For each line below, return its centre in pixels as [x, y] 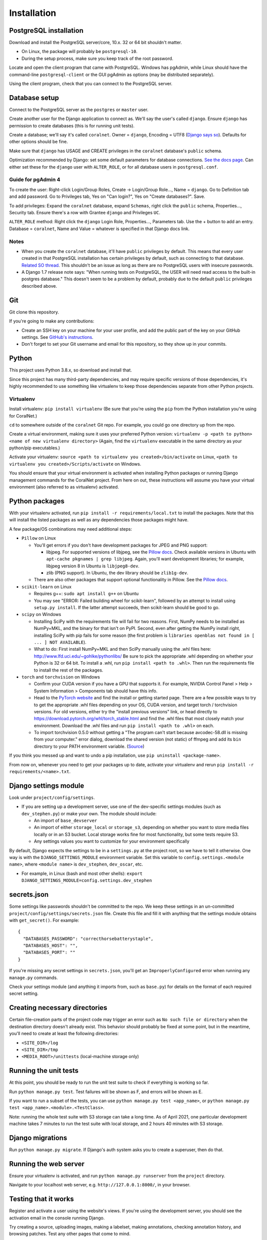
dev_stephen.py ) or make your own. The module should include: [89, 813]
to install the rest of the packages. [68, 670]
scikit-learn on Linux [46, 587]
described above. [39, 286]
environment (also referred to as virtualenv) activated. [64, 487]
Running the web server [47, 1164]
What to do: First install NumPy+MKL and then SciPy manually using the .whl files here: [123, 649]
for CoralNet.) [23, 416]
